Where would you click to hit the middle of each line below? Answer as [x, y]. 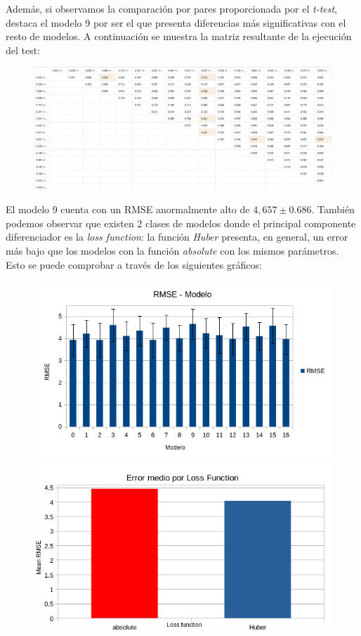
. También [333, 209]
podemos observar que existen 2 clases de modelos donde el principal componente [181, 223]
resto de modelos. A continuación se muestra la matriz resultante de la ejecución [179, 36]
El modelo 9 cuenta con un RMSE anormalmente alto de [128, 209]
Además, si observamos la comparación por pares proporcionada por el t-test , [172, 8]
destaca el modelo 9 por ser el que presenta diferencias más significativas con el [176, 22]
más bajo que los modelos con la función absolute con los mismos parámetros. [172, 251]
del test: [23, 50]
